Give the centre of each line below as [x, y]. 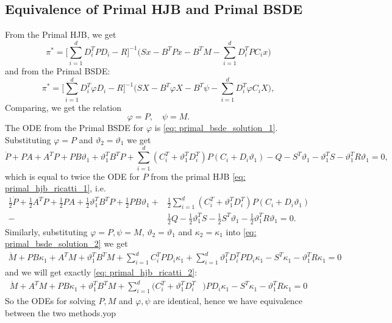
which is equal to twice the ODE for [72, 176]
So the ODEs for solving [50, 301]
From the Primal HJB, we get [61, 34]
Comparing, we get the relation [63, 107]
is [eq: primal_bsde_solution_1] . [216, 128]
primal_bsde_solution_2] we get [66, 243]
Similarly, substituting [46, 231]
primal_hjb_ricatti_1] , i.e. [55, 188]
